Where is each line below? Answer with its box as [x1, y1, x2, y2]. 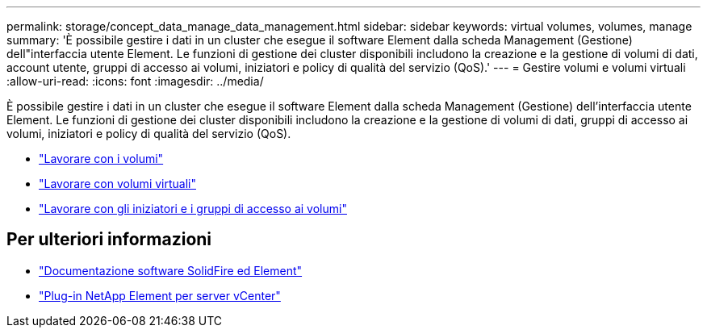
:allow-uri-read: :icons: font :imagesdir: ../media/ [6, 74, 264, 88]
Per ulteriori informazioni [6, 229, 212, 250]
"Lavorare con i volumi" [39, 152, 164, 165]
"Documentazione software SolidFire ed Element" [39, 263, 303, 278]
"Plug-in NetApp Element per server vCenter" [39, 288, 281, 303]
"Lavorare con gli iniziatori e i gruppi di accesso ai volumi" [39, 202, 347, 215]
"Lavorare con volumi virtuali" [39, 177, 196, 190]
